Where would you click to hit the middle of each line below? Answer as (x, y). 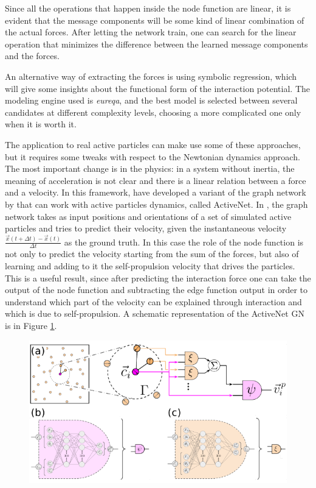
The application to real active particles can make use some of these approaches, (153, 144)
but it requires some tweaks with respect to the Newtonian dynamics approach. (153, 156)
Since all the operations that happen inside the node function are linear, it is (148, 8)
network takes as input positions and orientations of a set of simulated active (148, 216)
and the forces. (32, 56)
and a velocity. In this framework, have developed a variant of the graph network (156, 192)
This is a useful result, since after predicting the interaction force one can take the (158, 278)
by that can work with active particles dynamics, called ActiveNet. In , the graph (156, 204)
